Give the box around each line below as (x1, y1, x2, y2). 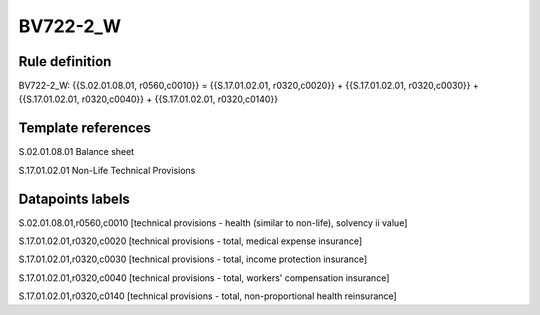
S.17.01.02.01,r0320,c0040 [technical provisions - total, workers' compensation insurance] (18, 271, 390, 284)
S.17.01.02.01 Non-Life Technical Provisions (18, 164, 196, 176)
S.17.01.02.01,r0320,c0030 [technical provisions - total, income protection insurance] (18, 253, 368, 265)
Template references (18, 120, 152, 137)
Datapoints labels (18, 190, 130, 207)
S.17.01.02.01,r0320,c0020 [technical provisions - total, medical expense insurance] (18, 235, 363, 247)
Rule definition (18, 53, 112, 70)
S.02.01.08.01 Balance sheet (18, 146, 135, 158)
